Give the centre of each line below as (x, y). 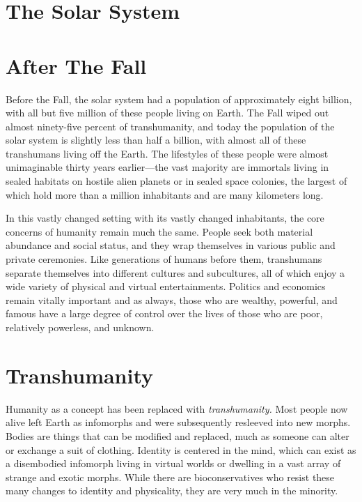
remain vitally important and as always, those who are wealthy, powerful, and (172, 299)
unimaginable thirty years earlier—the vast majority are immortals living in (167, 167)
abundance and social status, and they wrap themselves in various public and (171, 245)
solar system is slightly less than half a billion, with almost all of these (156, 140)
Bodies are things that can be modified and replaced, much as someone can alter (178, 435)
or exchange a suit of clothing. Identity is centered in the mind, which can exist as (181, 449)
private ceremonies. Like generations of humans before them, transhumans (164, 259)
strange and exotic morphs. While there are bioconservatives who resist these (170, 477)
